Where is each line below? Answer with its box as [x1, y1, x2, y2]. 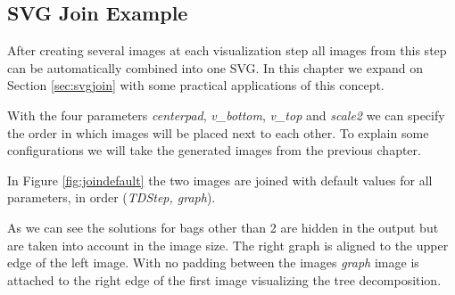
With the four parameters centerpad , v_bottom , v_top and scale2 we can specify [7, 105, 445, 124]
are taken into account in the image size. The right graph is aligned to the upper [7, 235, 449, 254]
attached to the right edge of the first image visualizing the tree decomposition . [7, 270, 442, 289]
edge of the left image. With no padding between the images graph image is [7, 253, 419, 272]
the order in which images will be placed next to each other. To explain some [7, 123, 429, 142]
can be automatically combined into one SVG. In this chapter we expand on [7, 58, 424, 77]
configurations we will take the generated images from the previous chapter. [7, 141, 421, 160]
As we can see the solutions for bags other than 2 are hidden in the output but [7, 217, 439, 236]
